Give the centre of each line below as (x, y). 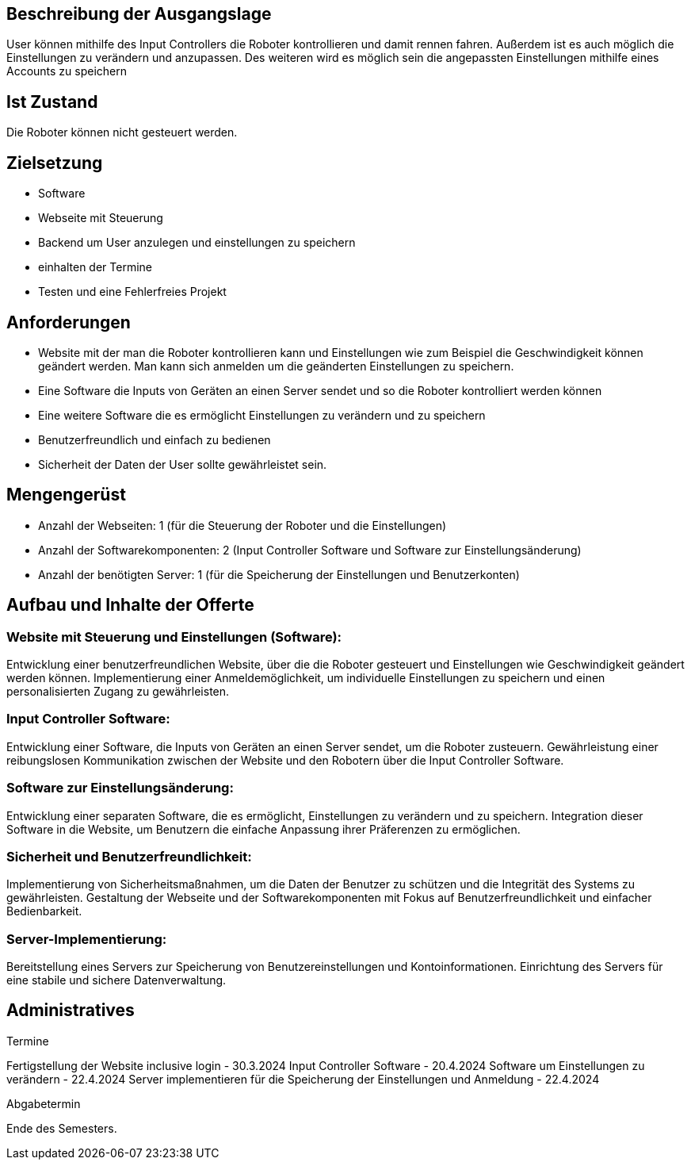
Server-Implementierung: (87, 939)
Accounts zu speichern (67, 71)
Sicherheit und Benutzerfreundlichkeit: (129, 856)
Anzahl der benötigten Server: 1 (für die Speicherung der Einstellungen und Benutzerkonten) (279, 574)
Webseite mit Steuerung (101, 218)
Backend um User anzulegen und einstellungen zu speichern (197, 243)
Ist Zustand (52, 102)
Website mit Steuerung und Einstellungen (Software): (174, 637)
